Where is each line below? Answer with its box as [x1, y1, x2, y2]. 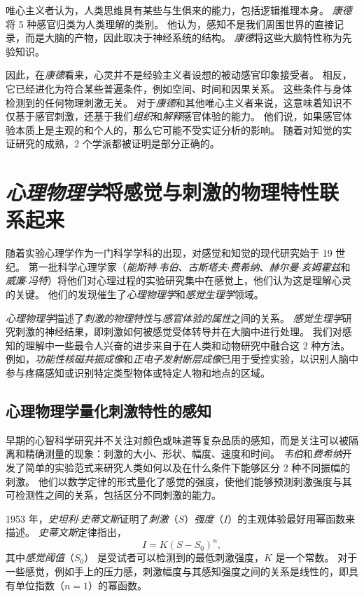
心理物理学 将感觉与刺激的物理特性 [6, 177, 320, 207]
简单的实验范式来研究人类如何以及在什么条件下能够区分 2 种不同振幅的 [24, 460, 351, 474]
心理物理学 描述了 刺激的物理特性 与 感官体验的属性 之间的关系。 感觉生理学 [6, 310, 342, 325]
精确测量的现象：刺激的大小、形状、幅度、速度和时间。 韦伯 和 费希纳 [24, 446, 342, 461]
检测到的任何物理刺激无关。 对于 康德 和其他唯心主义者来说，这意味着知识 [6, 95, 342, 109]
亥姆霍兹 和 [301, 259, 351, 274]
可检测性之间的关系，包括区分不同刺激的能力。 [6, 488, 221, 502]
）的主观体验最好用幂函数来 [227, 511, 356, 525]
